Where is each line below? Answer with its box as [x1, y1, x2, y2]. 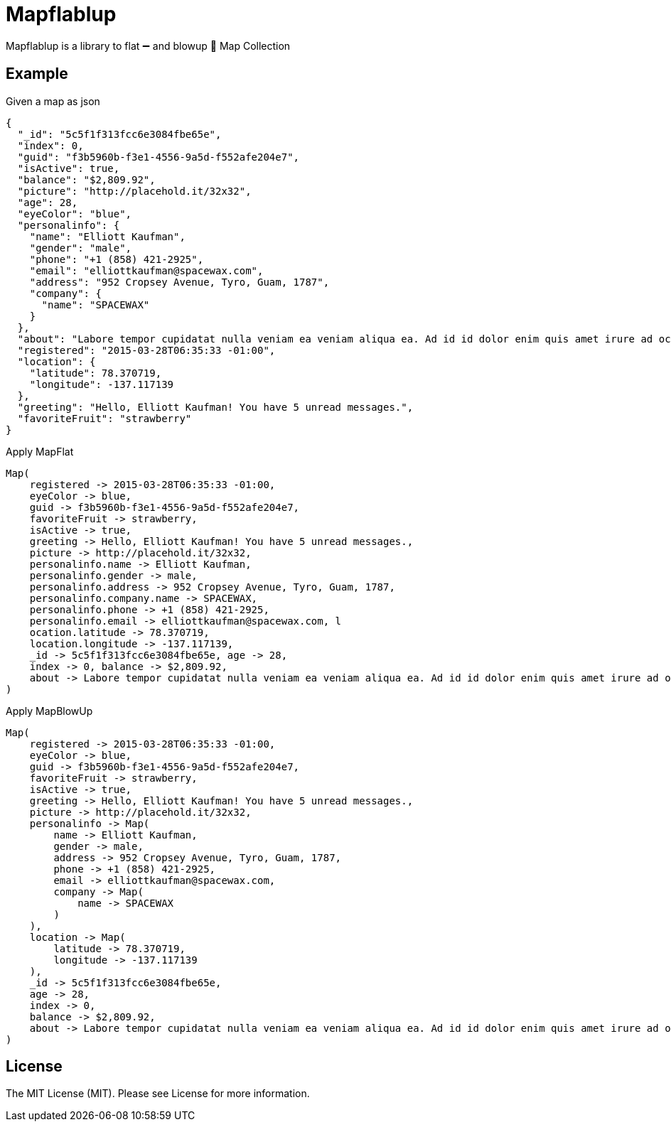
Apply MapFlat [6, 445, 74, 458]
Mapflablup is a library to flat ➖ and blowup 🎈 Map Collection [6, 39, 291, 52]
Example [6, 65, 68, 83]
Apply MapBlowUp [6, 704, 93, 717]
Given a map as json [6, 95, 100, 107]
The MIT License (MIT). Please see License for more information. [6, 1087, 310, 1100]
